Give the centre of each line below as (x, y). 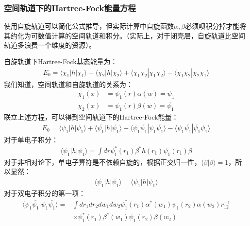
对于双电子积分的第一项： (45, 193)
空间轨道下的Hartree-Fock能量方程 (70, 8)
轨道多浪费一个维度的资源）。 (50, 45)
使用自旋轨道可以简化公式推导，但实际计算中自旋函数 (89, 26)
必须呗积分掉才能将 (216, 26)
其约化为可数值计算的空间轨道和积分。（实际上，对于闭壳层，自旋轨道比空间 (125, 35)
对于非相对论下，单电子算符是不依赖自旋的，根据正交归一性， (102, 162)
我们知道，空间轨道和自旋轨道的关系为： (68, 84)
